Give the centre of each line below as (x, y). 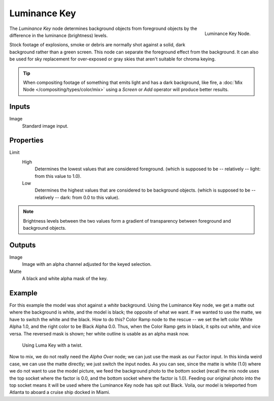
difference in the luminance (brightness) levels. (59, 35)
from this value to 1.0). (58, 176)
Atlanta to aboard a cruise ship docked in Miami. (60, 392)
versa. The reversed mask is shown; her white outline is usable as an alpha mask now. (99, 333)
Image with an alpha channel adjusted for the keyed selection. (87, 264)
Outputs (23, 245)
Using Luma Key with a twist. (52, 345)
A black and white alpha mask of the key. (65, 279)
